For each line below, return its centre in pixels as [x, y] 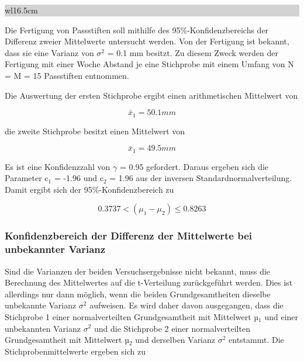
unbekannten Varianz [43, 328]
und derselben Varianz [175, 340]
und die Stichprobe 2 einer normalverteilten [172, 328]
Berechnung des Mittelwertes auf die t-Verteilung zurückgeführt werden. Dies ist [149, 282]
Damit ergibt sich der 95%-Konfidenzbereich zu [89, 189]
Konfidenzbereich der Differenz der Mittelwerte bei [129, 236]
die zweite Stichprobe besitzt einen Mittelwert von [95, 131]
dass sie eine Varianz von [49, 52]
